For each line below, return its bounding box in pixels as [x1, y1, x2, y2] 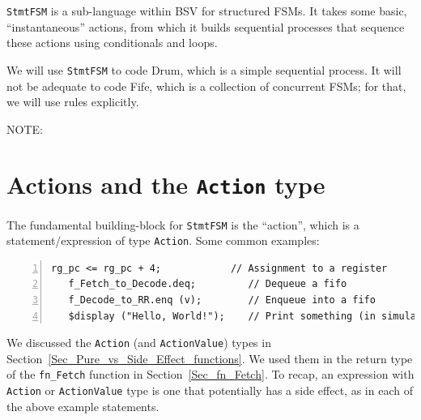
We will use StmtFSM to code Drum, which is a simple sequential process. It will [6, 61, 402, 78]
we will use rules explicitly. [6, 93, 139, 110]
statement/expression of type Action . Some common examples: [6, 232, 320, 249]
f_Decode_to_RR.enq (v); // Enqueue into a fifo [68, 294, 376, 306]
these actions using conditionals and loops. [6, 34, 218, 51]
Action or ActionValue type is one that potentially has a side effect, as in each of [6, 382, 413, 399]
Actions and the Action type [6, 168, 325, 201]
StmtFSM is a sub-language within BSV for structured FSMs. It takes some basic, [6, 2, 407, 19]
